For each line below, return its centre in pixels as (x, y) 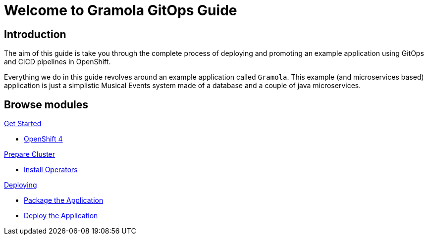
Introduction (35, 34)
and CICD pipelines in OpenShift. (57, 62)
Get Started (23, 124)
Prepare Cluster (30, 154)
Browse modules (46, 104)
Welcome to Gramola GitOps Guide (121, 10)
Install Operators (51, 170)
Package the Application (64, 200)
